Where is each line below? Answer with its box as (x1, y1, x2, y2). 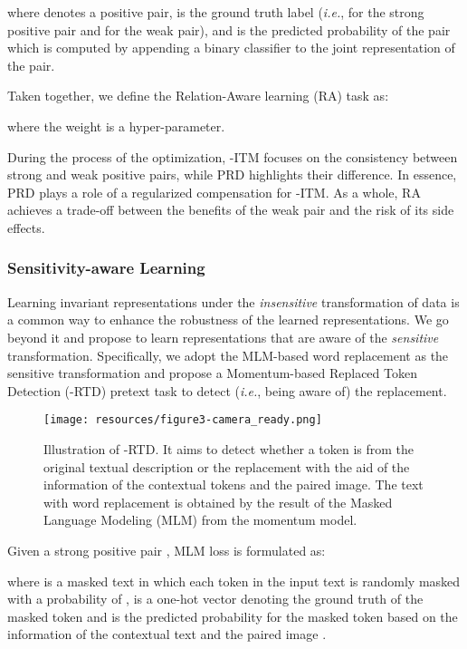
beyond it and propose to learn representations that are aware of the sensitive (7, 327, 439, 346)
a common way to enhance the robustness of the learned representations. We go (7, 310, 449, 329)
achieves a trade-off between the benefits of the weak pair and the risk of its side (7, 200, 454, 219)
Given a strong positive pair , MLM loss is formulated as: (7, 540, 326, 559)
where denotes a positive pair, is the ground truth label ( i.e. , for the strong (7, 3, 424, 21)
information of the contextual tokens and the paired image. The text (43, 475, 424, 494)
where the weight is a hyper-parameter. (7, 116, 225, 135)
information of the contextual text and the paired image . (7, 625, 327, 644)
